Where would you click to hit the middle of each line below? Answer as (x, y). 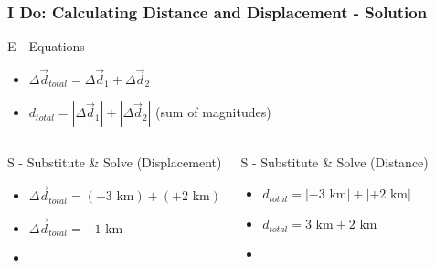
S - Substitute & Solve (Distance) (334, 162)
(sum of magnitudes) (213, 112)
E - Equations (46, 46)
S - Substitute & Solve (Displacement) (115, 162)
